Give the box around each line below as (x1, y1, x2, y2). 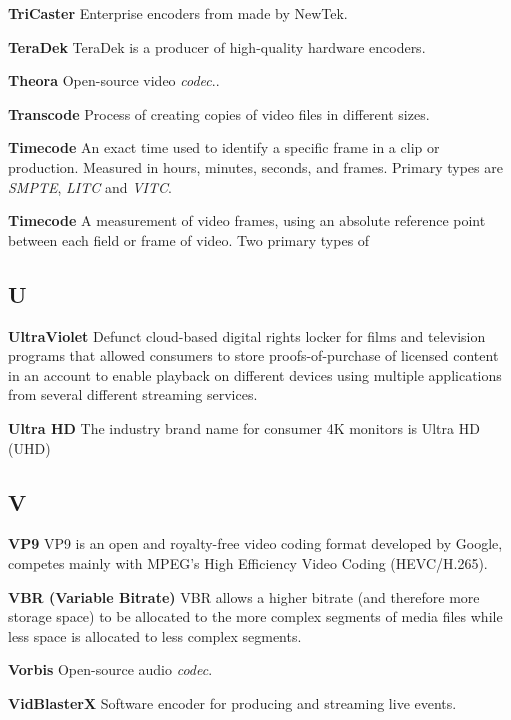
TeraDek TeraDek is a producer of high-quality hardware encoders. (8, 36, 426, 57)
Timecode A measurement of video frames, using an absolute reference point (8, 210, 486, 231)
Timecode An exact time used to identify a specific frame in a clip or (8, 137, 440, 158)
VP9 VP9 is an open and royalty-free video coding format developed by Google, (8, 533, 503, 554)
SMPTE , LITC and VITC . (8, 176, 172, 197)
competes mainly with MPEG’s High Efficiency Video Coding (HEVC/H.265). (8, 552, 488, 573)
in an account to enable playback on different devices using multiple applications (8, 364, 502, 385)
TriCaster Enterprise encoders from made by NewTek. (8, 3, 348, 23)
